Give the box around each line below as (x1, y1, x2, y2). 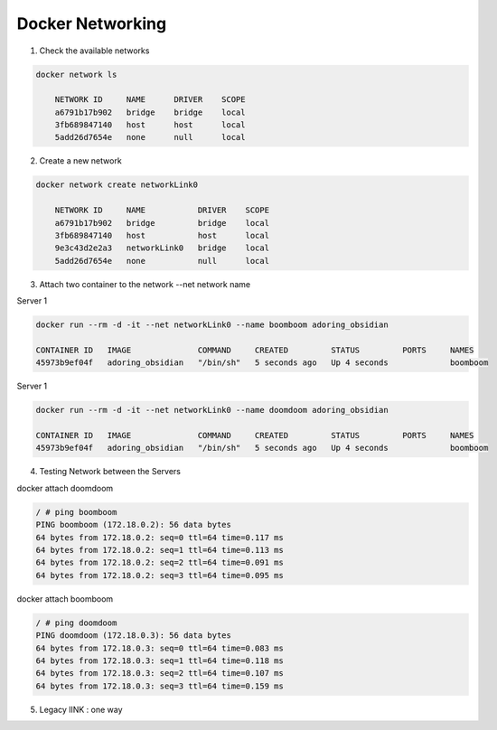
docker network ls (35, 69, 117, 80)
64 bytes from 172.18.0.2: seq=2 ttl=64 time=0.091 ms (35, 557, 284, 568)
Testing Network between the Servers (39, 466, 181, 477)
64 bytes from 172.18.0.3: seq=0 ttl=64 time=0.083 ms (35, 642, 284, 653)
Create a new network (39, 155, 122, 166)
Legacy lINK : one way (39, 704, 123, 715)
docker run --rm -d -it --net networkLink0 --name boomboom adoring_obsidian (35, 320, 389, 330)
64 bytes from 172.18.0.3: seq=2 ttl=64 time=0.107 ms (35, 669, 284, 679)
